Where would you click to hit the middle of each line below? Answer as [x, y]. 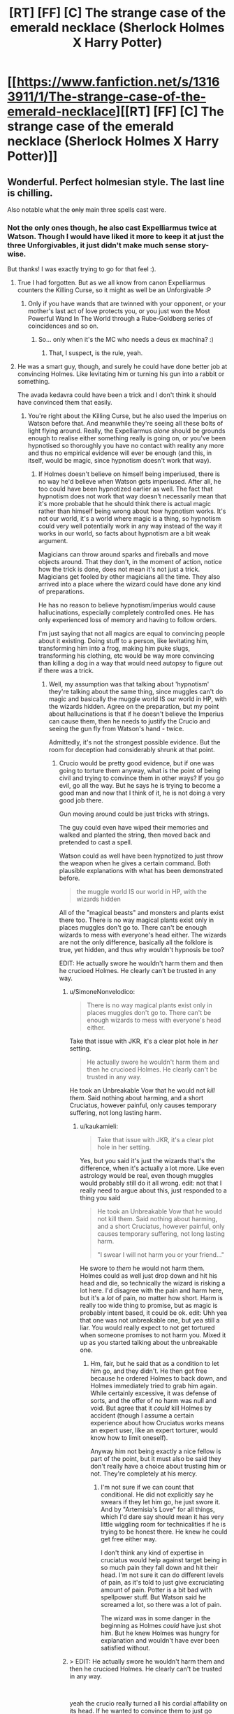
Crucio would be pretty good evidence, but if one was [137, 763]
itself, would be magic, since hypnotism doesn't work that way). [119, 461]
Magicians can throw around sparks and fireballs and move [124, 554]
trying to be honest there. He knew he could [164, 1532]
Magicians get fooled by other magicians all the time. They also [129, 577]
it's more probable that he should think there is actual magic [125, 504]
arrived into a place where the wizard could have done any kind [130, 584]
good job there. [81, 800]
